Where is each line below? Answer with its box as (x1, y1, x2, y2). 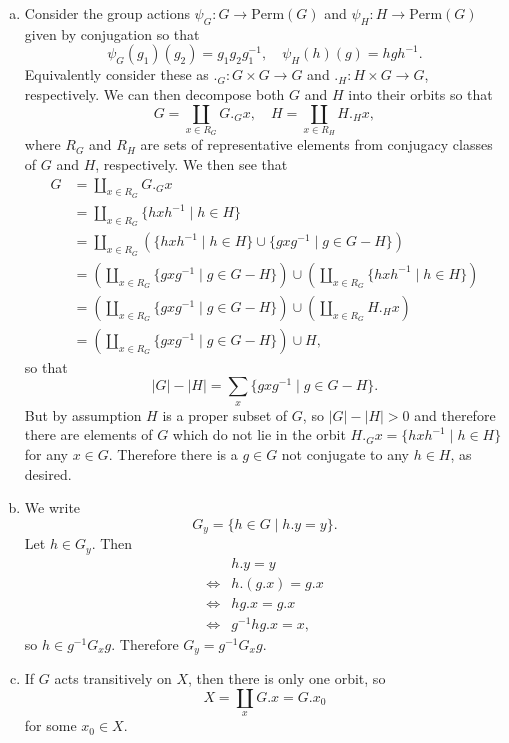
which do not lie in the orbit (172, 424, 346, 445)
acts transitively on (54, 668, 172, 689)
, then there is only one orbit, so (187, 668, 386, 689)
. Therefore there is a (108, 443, 238, 464)
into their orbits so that (348, 83, 493, 104)
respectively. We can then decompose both (24, 83, 285, 104)
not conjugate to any (281, 443, 410, 464)
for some (24, 715, 77, 736)
